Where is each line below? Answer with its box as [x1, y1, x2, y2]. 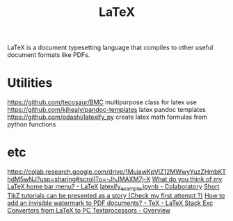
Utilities [7, 75, 53, 91]
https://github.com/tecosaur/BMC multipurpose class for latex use [7, 98, 197, 106]
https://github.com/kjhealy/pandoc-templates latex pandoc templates [7, 106, 207, 114]
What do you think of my [152, 175, 223, 183]
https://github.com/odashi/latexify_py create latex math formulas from [7, 113, 207, 122]
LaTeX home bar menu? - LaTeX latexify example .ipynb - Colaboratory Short [7, 182, 220, 192]
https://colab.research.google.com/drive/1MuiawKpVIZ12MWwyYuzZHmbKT [7, 167, 227, 176]
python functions [7, 120, 56, 129]
